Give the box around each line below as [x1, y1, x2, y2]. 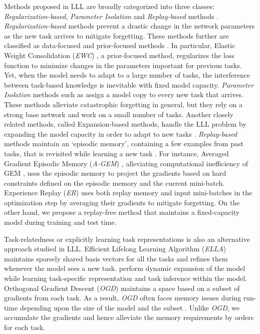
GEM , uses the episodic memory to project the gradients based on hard [4, 168, 226, 178]
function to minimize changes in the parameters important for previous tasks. [4, 60, 242, 70]
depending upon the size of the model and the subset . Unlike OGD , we [20, 302, 240, 312]
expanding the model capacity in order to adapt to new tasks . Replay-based [4, 128, 237, 139]
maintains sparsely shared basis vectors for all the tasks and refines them [4, 253, 228, 263]
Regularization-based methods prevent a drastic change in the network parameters [4, 21, 255, 31]
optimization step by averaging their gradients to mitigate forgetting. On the [4, 197, 240, 207]
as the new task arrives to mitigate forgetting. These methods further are [4, 30, 229, 41]
